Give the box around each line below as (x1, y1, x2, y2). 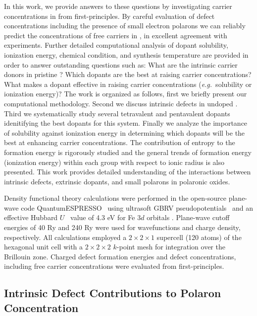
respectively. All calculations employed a (4, 232, 127, 242)
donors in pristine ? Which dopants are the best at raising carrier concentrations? (4, 69, 252, 79)
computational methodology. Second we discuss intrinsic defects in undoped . (4, 98, 238, 108)
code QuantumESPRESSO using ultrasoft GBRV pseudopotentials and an (21, 202, 253, 213)
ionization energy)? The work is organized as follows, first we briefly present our (4, 88, 247, 99)
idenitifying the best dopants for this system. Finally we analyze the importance (4, 118, 248, 128)
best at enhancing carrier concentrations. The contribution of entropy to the (4, 137, 235, 148)
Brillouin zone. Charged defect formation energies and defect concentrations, (4, 251, 236, 261)
